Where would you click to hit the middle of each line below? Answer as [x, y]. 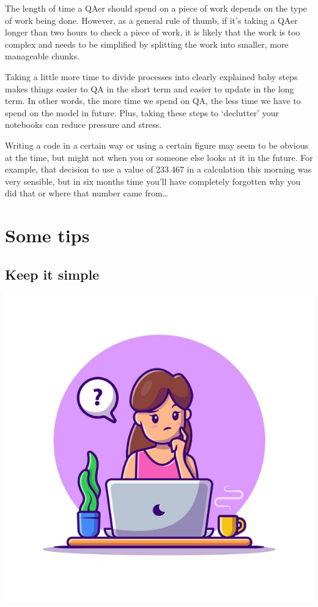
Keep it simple [52, 274]
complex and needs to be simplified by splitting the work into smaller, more [147, 44]
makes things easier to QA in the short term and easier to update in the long [150, 88]
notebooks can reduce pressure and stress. [83, 125]
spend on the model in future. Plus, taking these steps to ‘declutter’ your [142, 112]
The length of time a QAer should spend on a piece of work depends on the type [156, 8]
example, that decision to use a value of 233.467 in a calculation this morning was [158, 169]
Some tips [47, 235]
